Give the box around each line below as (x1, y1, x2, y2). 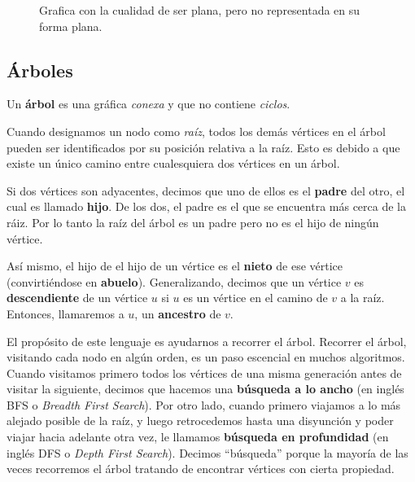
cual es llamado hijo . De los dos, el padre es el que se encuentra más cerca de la (7, 198, 406, 215)
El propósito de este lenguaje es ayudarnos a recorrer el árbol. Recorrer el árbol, (7, 332, 407, 349)
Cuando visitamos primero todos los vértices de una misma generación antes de (7, 364, 402, 381)
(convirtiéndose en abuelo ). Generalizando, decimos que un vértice (7, 273, 342, 290)
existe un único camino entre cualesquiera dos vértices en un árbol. (7, 155, 340, 172)
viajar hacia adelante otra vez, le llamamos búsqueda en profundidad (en (7, 428, 389, 445)
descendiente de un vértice (7, 289, 148, 306)
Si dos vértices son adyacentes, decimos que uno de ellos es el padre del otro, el (7, 182, 405, 199)
